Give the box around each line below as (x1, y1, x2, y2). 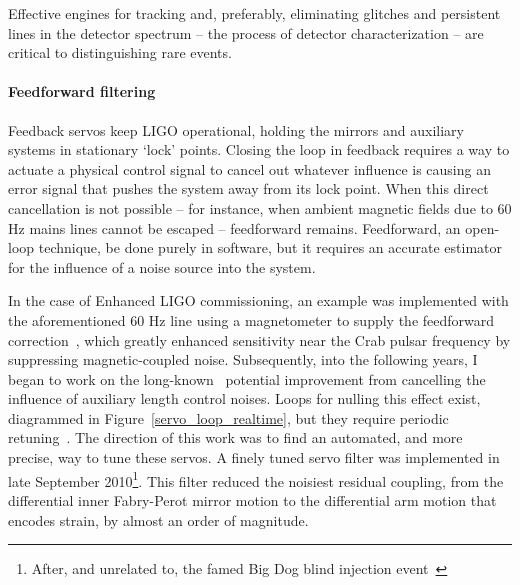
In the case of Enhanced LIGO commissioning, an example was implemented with (8, 290, 509, 311)
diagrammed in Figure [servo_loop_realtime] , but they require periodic (8, 407, 449, 428)
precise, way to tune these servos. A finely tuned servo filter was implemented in (8, 447, 500, 468)
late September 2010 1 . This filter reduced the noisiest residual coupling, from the (8, 467, 504, 491)
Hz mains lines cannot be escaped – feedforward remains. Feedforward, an (8, 217, 461, 238)
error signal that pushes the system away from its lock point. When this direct (8, 178, 489, 199)
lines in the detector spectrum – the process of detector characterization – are (8, 22, 484, 43)
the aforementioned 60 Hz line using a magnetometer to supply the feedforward (8, 309, 495, 330)
